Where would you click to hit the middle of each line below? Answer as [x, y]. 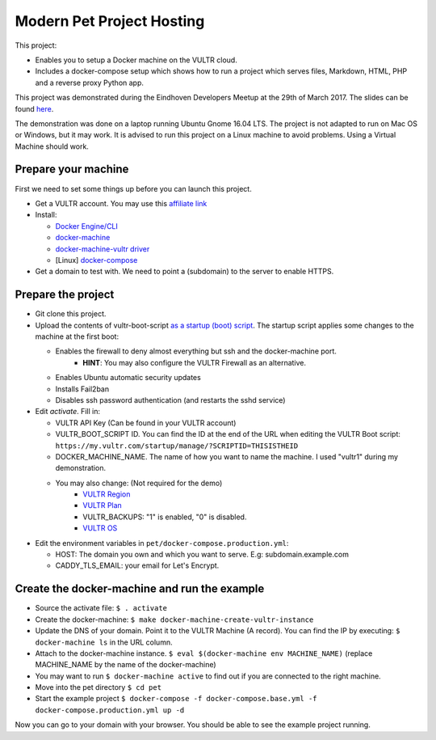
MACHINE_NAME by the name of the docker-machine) [126, 665]
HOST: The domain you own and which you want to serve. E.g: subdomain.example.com [202, 555]
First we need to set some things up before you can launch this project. [133, 188]
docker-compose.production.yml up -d [110, 710]
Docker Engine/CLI [87, 226]
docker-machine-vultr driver [103, 249]
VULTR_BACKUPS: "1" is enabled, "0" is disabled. [165, 517]
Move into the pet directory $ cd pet [98, 687]
